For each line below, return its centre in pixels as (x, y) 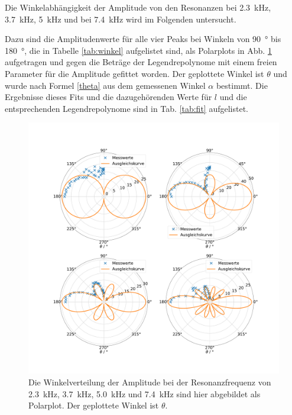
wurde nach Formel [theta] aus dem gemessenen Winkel (105, 85)
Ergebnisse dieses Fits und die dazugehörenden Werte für (108, 97)
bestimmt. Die (242, 85)
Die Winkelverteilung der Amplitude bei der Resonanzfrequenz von (150, 382)
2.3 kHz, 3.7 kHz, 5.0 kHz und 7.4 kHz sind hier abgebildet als (145, 393)
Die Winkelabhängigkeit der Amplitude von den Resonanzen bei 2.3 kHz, (138, 7)
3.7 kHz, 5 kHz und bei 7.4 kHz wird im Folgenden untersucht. (121, 19)
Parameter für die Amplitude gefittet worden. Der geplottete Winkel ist (134, 73)
